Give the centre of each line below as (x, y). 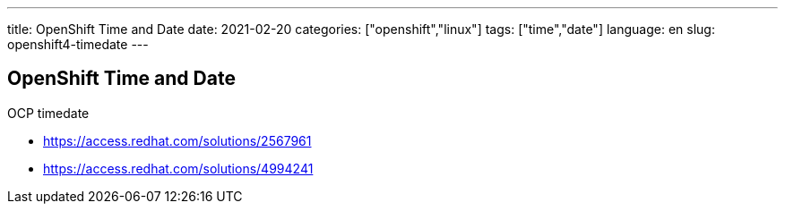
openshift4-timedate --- (78, 44)
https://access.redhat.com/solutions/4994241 (178, 168)
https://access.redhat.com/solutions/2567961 (177, 140)
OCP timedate (48, 113)
